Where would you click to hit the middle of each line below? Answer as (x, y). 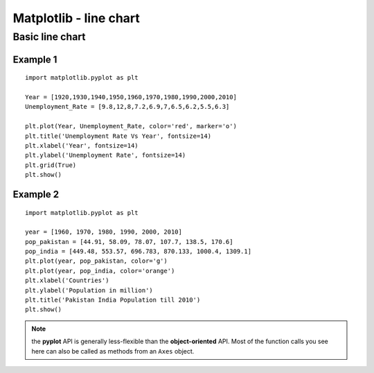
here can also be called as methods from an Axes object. (113, 351)
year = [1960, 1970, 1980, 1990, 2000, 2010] (104, 232)
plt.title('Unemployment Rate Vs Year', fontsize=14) (118, 136)
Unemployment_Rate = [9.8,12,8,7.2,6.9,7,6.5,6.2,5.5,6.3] (127, 107)
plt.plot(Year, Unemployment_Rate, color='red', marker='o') (131, 126)
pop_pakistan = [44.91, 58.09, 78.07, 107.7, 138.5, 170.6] (129, 242)
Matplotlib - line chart (76, 18)
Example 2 (36, 194)
